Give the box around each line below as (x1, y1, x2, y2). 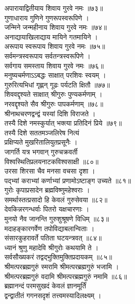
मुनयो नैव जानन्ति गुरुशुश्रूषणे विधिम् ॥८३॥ (4, 214, 109, 224)
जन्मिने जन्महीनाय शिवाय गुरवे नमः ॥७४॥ (4, 22, 107, 32)
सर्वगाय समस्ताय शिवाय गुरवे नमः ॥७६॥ (4, 60, 104, 70)
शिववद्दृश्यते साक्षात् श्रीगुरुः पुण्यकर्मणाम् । (4, 89, 103, 99)
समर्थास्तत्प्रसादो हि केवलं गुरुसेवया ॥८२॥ (4, 194, 108, 204)
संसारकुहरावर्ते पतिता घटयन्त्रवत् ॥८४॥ (4, 233, 102, 243)
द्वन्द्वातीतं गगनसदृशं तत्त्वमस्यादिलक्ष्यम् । (4, 290, 101, 300)
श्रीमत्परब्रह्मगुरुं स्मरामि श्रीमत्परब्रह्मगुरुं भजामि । (4, 261, 119, 272)
